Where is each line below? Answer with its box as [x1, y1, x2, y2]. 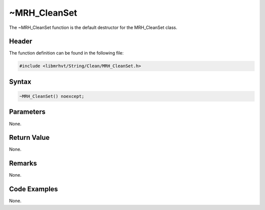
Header [9, 37, 32, 46]
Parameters [9, 108, 46, 116]
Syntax [9, 78, 31, 86]
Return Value [9, 133, 50, 142]
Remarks [9, 159, 37, 168]
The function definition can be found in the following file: [9, 50, 124, 56]
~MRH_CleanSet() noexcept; [19, 94, 84, 99]
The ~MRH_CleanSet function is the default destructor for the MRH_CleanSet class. [9, 25, 178, 30]
